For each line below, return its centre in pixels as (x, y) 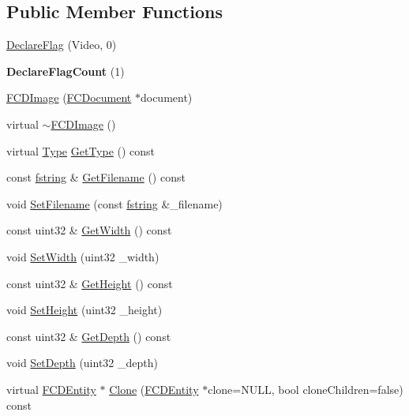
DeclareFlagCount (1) (66, 71)
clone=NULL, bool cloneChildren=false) (306, 389)
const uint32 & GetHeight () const (90, 283)
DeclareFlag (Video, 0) (62, 45)
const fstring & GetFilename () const (96, 177)
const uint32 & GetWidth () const (89, 230)
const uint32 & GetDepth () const (89, 336)
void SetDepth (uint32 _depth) (82, 363)
